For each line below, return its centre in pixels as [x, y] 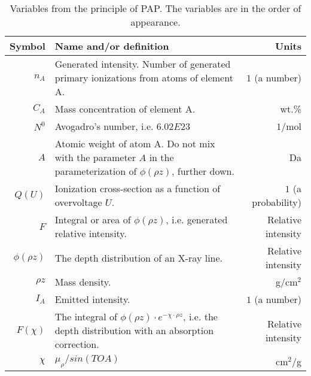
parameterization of [96, 171]
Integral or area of [93, 219]
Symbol [28, 46]
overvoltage [78, 202]
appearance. [155, 22]
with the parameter [95, 157]
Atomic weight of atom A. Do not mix [135, 143]
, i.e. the [200, 316]
